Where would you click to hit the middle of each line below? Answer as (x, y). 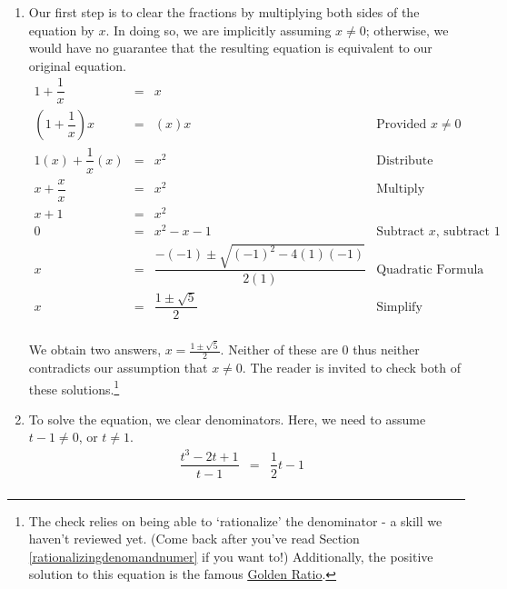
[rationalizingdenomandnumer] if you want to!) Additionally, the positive (231, 556)
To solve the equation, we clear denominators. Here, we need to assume (227, 419)
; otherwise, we (407, 30)
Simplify (399, 307)
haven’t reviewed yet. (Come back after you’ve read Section (194, 539)
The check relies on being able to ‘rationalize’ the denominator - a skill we (235, 520)
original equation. (77, 65)
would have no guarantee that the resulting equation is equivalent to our (230, 48)
